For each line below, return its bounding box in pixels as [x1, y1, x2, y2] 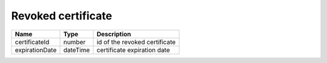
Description [96, 30, 131, 38]
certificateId [15, 38, 50, 46]
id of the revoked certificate [96, 38, 176, 46]
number [63, 38, 86, 46]
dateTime [63, 45, 90, 54]
